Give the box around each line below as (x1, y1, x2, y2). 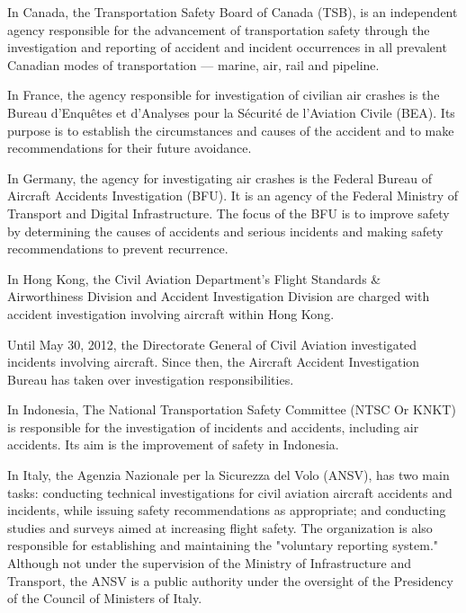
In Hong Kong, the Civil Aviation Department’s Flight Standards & (7, 269, 381, 288)
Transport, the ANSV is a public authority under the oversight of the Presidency (7, 571, 453, 590)
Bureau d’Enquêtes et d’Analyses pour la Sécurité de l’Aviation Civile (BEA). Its (7, 102, 455, 121)
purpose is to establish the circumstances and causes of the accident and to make (7, 120, 454, 139)
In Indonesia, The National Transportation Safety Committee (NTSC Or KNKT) (7, 400, 456, 419)
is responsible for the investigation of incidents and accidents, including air (7, 417, 419, 436)
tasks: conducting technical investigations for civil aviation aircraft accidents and (7, 483, 453, 502)
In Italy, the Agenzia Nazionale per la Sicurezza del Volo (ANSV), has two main (7, 466, 450, 484)
